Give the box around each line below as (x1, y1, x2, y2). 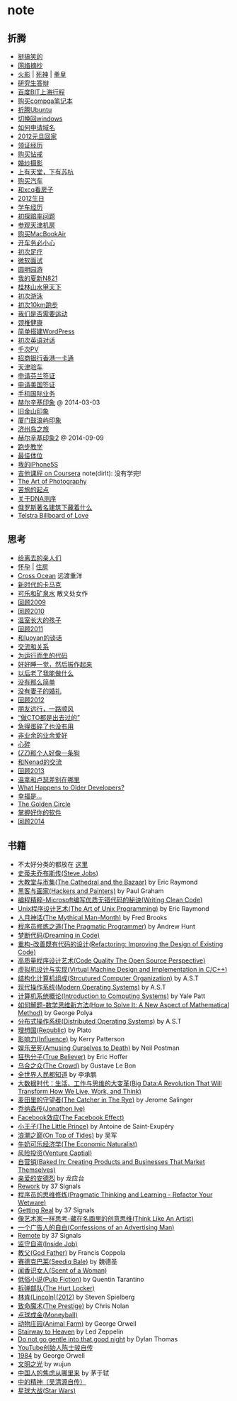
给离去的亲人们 (17, 553, 62, 562)
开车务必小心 (17, 238, 55, 247)
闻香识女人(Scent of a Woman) (17, 1266, 108, 1275)
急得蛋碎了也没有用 (17, 722, 74, 731)
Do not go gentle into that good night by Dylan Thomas (17, 1334, 178, 1343)
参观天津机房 (17, 221, 55, 229)
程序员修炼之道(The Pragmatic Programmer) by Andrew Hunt (17, 921, 196, 931)
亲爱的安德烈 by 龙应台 (17, 1173, 85, 1183)
